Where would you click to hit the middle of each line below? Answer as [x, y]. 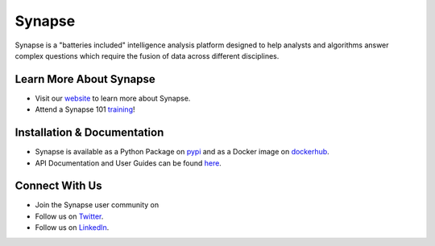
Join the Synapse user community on [97, 205]
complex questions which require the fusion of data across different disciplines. [147, 55]
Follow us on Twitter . [69, 216]
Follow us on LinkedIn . [72, 228]
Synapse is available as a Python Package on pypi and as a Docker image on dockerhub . [182, 152]
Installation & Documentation [89, 133]
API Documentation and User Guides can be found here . [128, 163]
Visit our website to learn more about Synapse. [113, 98]
